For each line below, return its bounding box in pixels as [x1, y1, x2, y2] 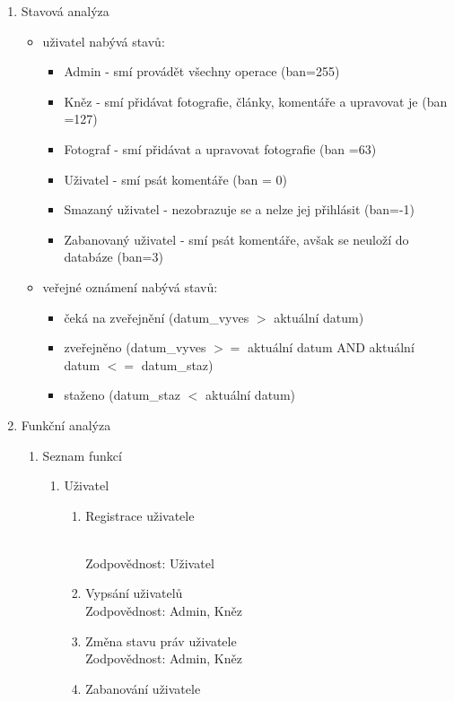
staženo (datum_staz [64, 385, 181, 404]
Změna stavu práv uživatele [85, 631, 237, 650]
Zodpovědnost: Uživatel [85, 553, 214, 572]
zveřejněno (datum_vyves [64, 338, 206, 357]
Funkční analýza [21, 415, 111, 434]
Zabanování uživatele [85, 679, 201, 697]
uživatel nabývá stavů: [42, 31, 165, 50]
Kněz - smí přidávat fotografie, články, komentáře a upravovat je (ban [64, 91, 448, 110]
